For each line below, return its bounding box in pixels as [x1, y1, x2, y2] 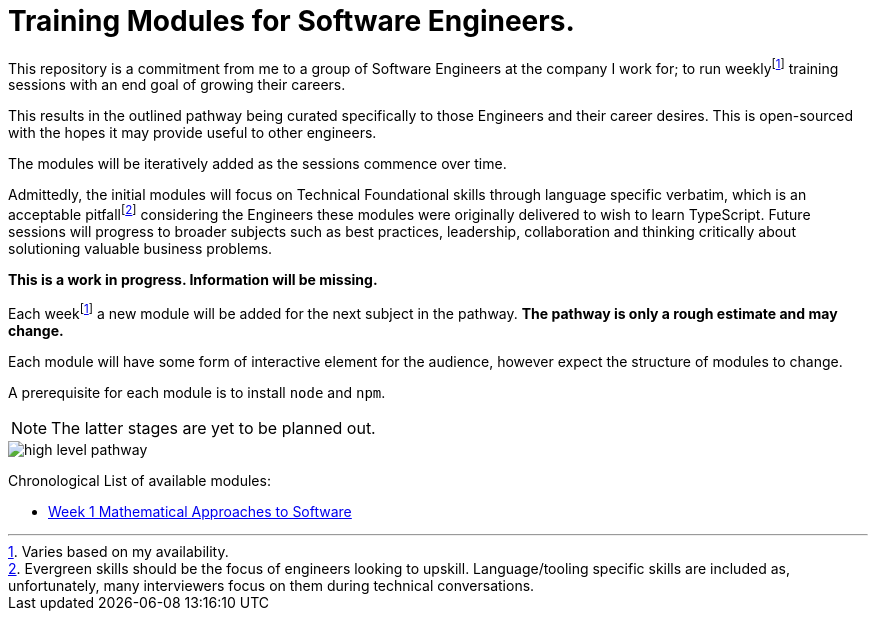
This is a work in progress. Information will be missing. [8, 271, 378, 289]
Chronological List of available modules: [8, 471, 271, 489]
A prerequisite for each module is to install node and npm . [8, 383, 386, 401]
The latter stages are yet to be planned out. [51, 417, 376, 438]
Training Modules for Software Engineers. [8, 4, 575, 38]
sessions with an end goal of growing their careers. [8, 76, 346, 94]
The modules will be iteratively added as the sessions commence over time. [8, 155, 507, 173]
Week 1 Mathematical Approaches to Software [48, 502, 352, 520]
